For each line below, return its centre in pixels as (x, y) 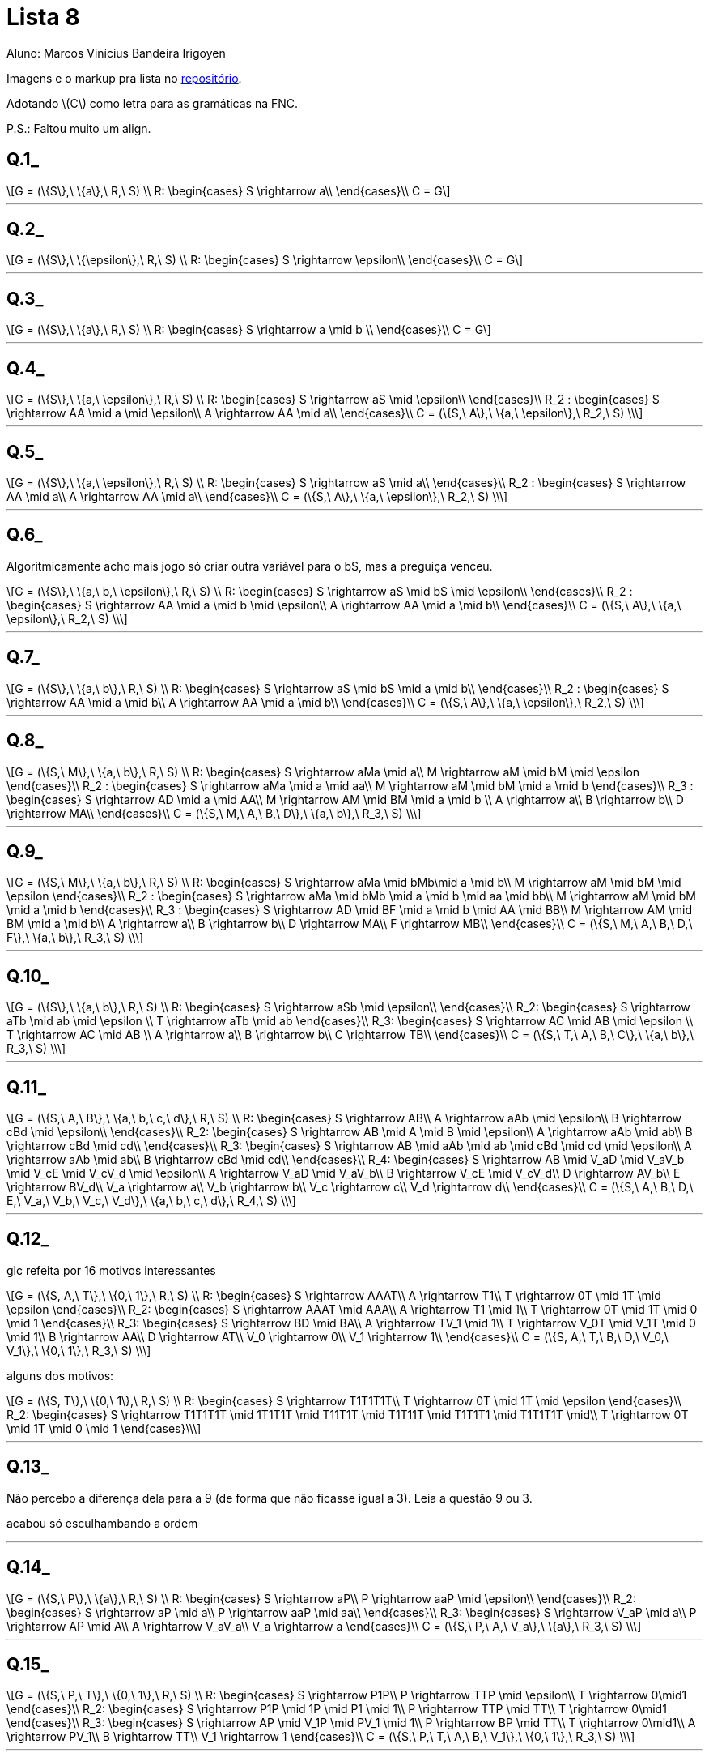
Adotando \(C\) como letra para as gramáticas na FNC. (153, 103)
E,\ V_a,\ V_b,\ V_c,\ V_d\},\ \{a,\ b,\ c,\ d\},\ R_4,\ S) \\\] (151, 1201)
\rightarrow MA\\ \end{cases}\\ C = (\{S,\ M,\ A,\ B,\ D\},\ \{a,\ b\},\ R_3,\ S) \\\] (214, 813)
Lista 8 (43, 17)
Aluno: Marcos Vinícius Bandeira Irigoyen (116, 53)
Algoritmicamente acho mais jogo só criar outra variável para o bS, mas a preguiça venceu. (250, 566)
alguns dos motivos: (60, 1375)
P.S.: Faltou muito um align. (79, 128)
